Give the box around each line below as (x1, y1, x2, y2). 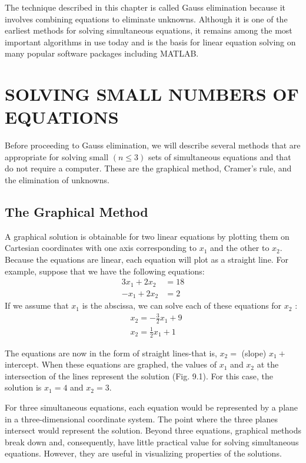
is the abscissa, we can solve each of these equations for (82, 299, 282, 312)
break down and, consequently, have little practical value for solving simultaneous (5, 435, 299, 448)
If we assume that (5, 299, 69, 312)
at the (257, 358, 279, 371)
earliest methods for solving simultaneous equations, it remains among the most (5, 24, 292, 37)
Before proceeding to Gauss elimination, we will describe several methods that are (5, 139, 301, 151)
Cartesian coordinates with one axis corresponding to (5, 242, 197, 254)
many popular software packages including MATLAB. (5, 47, 199, 59)
